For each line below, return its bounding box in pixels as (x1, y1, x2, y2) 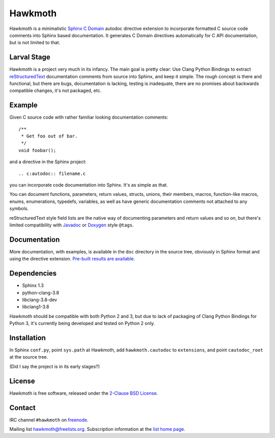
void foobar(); (18, 148, 57, 153)
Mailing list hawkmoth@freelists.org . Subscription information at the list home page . (9, 426, 185, 432)
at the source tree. (9, 354, 48, 360)
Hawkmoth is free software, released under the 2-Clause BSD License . (9, 390, 158, 396)
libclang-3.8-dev (22, 297, 58, 303)
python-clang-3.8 (22, 289, 60, 296)
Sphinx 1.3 (22, 282, 44, 288)
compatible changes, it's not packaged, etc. (9, 87, 102, 94)
